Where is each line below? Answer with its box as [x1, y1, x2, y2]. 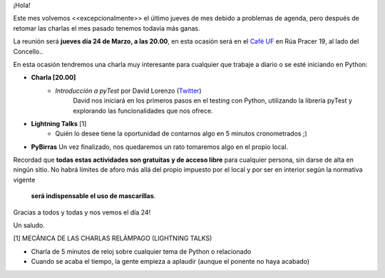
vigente [13, 175, 36, 184]
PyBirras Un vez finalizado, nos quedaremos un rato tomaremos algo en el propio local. [31, 143, 289, 151]
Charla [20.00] [31, 73, 76, 82]
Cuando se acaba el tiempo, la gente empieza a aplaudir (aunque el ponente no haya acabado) [31, 257, 310, 266]
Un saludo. [13, 221, 46, 230]
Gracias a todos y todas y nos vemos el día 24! [13, 207, 151, 217]
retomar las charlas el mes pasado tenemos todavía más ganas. [13, 24, 200, 32]
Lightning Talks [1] [31, 119, 87, 128]
